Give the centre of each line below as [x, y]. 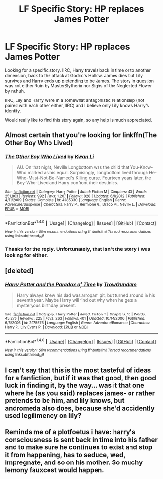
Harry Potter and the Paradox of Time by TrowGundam [71, 284]
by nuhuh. [15, 91]
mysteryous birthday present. [46, 306]
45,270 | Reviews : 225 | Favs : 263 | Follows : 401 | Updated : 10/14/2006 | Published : [75, 319]
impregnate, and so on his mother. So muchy [74, 462]
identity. [13, 111]
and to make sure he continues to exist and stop [79, 447]
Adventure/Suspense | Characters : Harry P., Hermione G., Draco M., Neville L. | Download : [81, 204]
